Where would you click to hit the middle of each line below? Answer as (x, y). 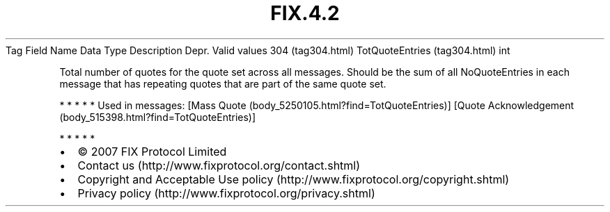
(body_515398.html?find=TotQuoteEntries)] (158, 117)
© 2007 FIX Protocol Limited (152, 151)
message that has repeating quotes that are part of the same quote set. (223, 83)
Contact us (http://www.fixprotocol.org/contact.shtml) (219, 165)
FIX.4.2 (305, 13)
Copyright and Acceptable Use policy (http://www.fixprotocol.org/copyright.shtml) (294, 179)
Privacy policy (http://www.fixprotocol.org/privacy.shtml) (226, 193)
